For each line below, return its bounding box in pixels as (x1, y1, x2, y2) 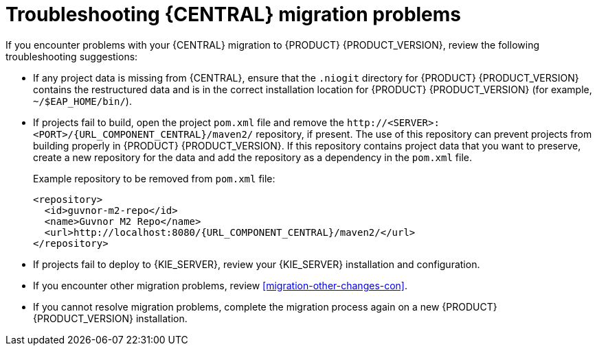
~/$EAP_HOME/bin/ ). (33, 95, 132, 107)
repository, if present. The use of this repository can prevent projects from (256, 128, 592, 140)
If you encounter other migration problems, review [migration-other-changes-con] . (33, 279, 408, 291)
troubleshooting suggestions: (5, 50, 138, 62)
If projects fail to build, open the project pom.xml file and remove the (33, 116, 345, 128)
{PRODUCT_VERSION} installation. (33, 312, 188, 324)
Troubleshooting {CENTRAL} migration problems (5, 3, 462, 26)
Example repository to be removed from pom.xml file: (33, 172, 275, 184)
